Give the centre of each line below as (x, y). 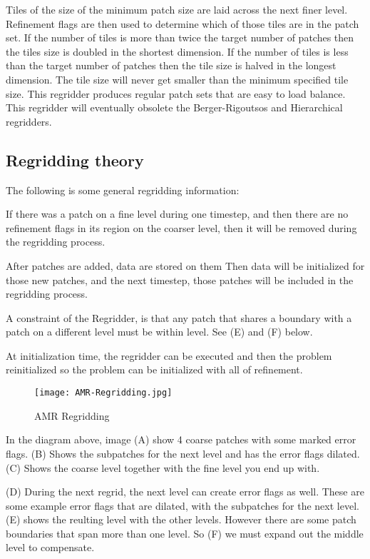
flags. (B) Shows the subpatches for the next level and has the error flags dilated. (183, 453)
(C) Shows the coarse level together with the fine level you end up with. (163, 467)
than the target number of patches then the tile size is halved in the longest (171, 65)
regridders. (29, 121)
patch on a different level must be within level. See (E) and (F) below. (159, 332)
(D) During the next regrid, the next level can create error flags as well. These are (185, 492)
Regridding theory (75, 160)
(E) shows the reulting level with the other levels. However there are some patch (181, 519)
